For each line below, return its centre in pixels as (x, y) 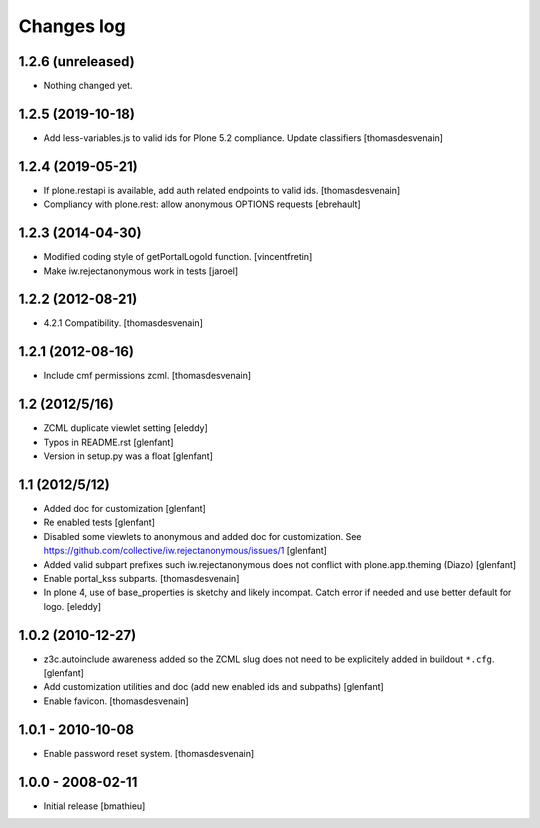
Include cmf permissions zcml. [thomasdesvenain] (147, 376)
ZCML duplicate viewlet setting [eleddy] (126, 428)
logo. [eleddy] (72, 606)
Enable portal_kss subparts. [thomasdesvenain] (141, 578)
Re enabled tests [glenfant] (99, 522)
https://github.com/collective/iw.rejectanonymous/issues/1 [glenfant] (185, 551)
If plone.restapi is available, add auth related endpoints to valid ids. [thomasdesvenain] (222, 190)
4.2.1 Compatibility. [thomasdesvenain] (123, 323)
